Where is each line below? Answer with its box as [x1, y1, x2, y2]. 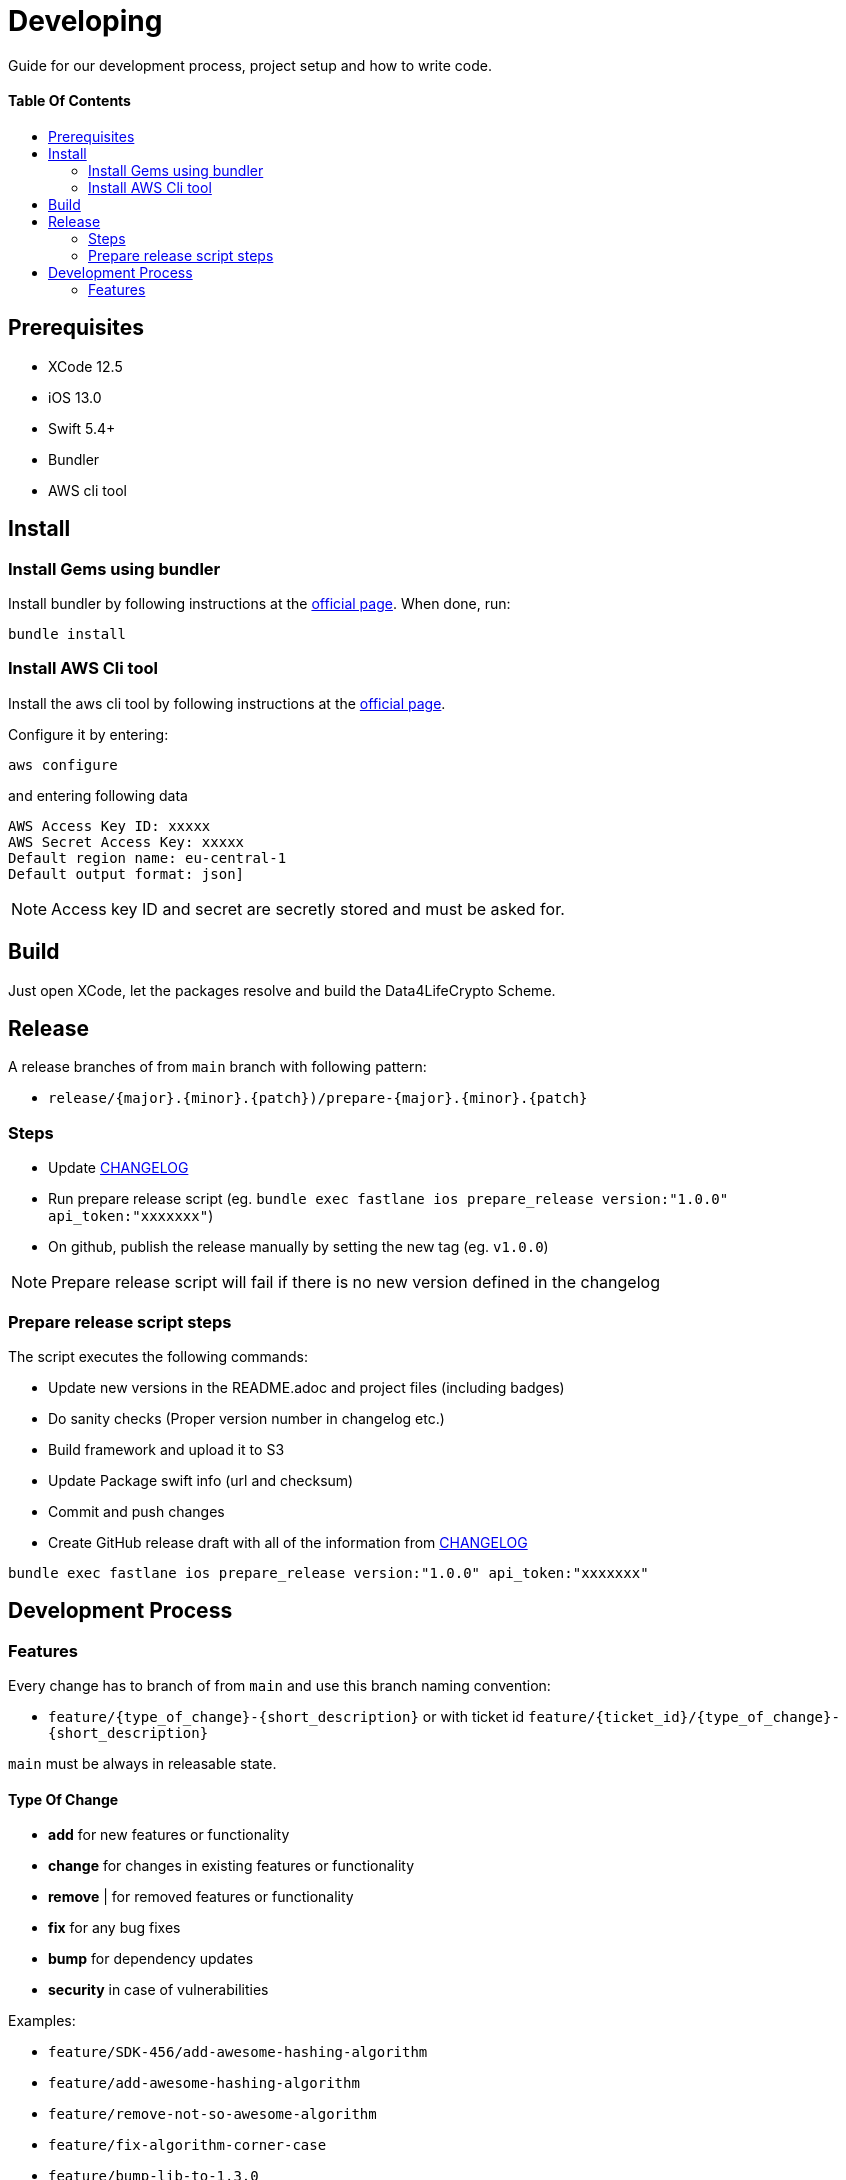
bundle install [8, 626, 127, 643]
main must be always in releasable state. [8, 1755, 277, 1773]
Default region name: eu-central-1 [8, 849, 287, 866]
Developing [8, 4, 163, 38]
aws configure [8, 756, 118, 773]
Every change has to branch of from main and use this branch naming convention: [8, 1677, 551, 1695]
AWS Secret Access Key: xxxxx [8, 833, 245, 850]
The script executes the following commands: [8, 1347, 308, 1365]
